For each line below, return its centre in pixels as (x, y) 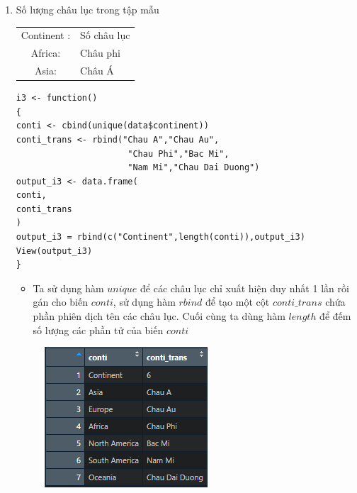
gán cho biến (60, 302)
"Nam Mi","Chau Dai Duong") (194, 168)
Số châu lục (105, 35)
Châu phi (100, 53)
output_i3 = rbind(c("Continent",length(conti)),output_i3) (160, 237)
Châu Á (97, 71)
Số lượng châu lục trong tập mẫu (87, 9)
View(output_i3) (54, 251)
